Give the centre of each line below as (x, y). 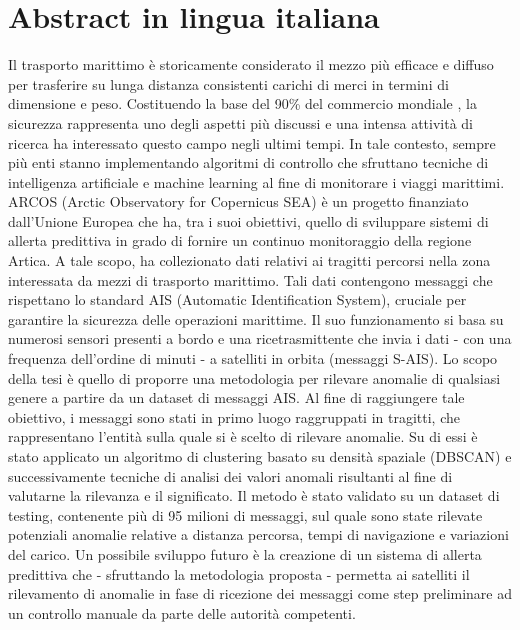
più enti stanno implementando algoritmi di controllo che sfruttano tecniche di (248, 162)
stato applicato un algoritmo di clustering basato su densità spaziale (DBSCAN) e (260, 456)
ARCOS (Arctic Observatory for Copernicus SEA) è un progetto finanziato (238, 201)
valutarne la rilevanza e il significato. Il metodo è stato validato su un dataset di (254, 495)
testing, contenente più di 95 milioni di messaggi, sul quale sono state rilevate (245, 514)
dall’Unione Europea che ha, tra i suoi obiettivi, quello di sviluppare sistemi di (248, 220)
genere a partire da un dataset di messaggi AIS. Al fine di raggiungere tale (236, 397)
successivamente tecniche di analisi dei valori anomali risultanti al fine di (230, 475)
